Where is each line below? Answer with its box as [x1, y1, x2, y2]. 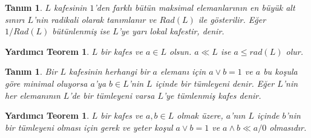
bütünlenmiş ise [52, 25, 110, 37]
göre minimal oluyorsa [5, 77, 88, 89]
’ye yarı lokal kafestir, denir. [118, 25, 224, 37]
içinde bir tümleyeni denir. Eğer [155, 77, 275, 89]
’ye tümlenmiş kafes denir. [163, 89, 261, 101]
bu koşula [263, 65, 298, 78]
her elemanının [5, 89, 61, 101]
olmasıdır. [269, 121, 307, 133]
